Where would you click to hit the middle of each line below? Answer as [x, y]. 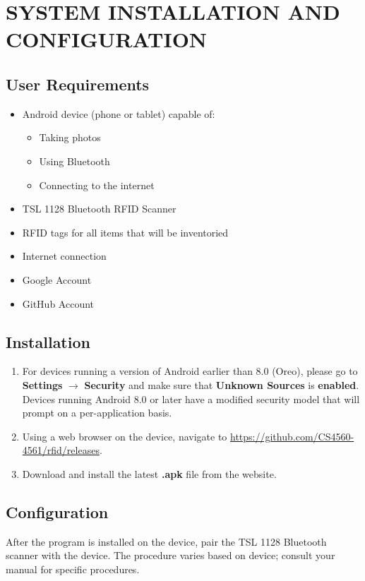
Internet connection [64, 256]
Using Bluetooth [74, 161]
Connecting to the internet [97, 185]
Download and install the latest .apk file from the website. [149, 473]
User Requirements [78, 84]
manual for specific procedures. [73, 569]
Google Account [57, 279]
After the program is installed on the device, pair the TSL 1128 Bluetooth [166, 541]
